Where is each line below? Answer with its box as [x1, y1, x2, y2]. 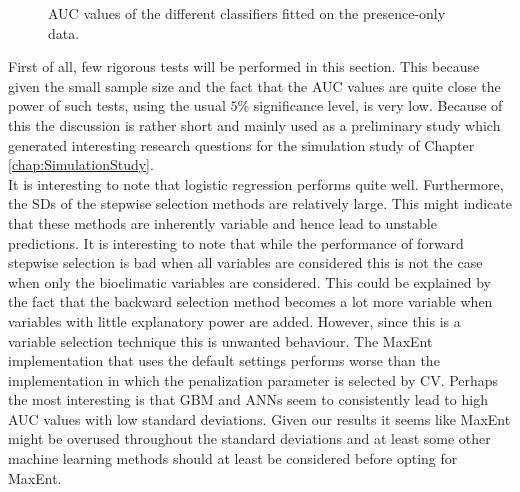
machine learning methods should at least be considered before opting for [8, 448, 458, 469]
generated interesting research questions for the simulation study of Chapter [8, 134, 475, 155]
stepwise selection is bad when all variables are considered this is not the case [8, 252, 483, 273]
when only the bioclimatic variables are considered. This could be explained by [8, 271, 491, 292]
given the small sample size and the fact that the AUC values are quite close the [8, 75, 501, 96]
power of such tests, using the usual [8, 95, 226, 116]
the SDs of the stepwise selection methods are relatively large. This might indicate [8, 193, 512, 214]
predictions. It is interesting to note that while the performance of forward [8, 232, 464, 253]
